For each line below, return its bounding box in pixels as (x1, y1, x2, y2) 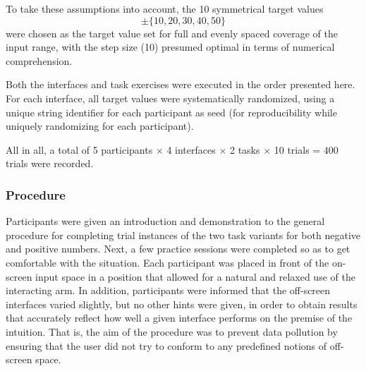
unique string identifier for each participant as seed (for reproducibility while (6, 104, 337, 119)
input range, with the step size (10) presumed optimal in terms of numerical (6, 39, 335, 54)
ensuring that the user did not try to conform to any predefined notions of (6, 338, 327, 353)
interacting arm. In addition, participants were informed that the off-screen (6, 283, 331, 298)
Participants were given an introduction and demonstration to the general (6, 214, 325, 229)
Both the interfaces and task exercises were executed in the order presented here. (6, 77, 355, 92)
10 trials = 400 (274, 142, 338, 157)
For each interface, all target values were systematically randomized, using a (6, 90, 335, 105)
